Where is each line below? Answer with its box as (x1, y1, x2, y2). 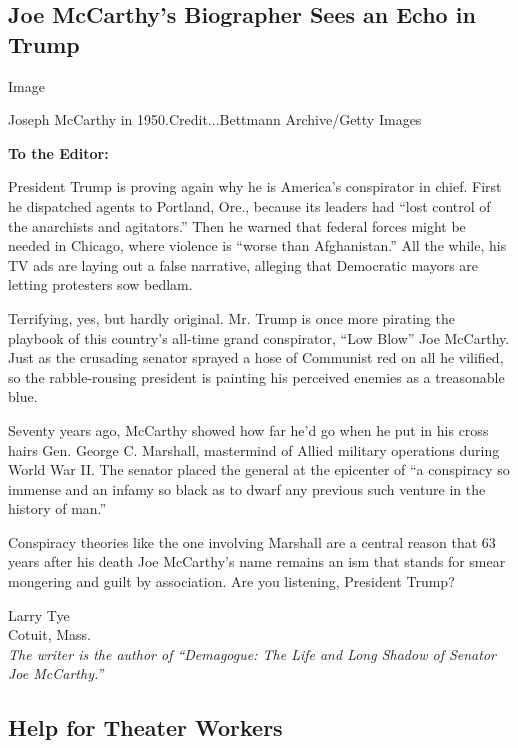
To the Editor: (8, 142, 109, 163)
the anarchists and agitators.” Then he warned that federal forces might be (8, 215, 466, 236)
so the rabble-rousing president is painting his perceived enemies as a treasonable (8, 366, 505, 387)
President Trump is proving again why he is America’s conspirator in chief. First (8, 176, 502, 197)
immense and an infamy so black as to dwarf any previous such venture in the (8, 478, 486, 499)
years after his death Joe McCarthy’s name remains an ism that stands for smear (8, 551, 506, 572)
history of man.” (8, 498, 107, 519)
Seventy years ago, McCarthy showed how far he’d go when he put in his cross (8, 419, 489, 440)
